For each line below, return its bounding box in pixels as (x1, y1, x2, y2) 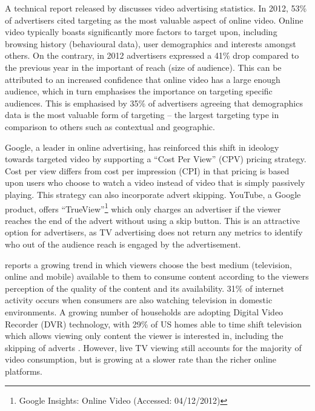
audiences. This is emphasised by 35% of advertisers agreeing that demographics (5, 96, 303, 109)
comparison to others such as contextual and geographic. (5, 120, 215, 133)
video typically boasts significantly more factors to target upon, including (5, 25, 277, 38)
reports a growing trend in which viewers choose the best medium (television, (5, 258, 292, 271)
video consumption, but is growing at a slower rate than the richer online (5, 353, 277, 366)
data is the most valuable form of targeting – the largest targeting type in (5, 108, 279, 121)
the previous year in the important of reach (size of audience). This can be (5, 61, 282, 73)
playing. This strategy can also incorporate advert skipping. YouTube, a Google (5, 188, 301, 200)
